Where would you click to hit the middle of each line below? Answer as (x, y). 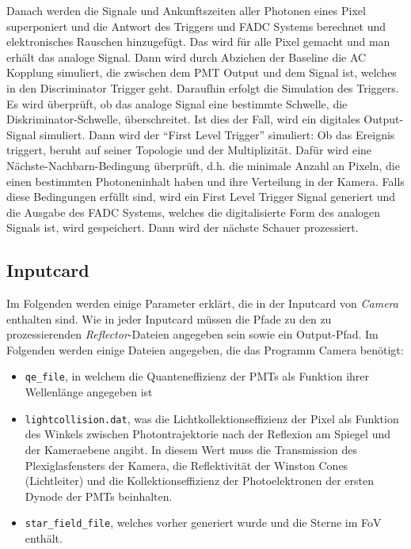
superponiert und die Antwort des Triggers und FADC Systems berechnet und (196, 26)
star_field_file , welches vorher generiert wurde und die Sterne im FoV (203, 522)
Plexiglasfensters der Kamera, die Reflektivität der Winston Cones (186, 465)
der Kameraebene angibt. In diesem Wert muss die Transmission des (191, 449)
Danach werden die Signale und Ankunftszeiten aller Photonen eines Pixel (186, 10)
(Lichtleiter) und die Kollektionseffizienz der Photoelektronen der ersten (199, 481)
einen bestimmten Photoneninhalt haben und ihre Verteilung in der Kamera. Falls (205, 181)
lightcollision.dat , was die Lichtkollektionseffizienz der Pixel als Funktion (212, 418)
